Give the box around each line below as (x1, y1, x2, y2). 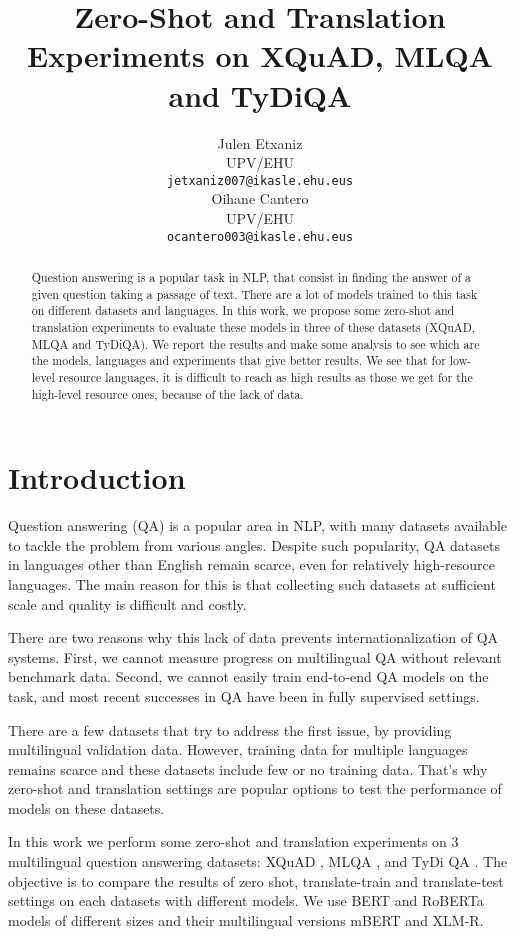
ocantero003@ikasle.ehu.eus (166, 229, 354, 244)
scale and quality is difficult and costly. (8, 593, 247, 614)
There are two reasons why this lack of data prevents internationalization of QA (8, 627, 499, 648)
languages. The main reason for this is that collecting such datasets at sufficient (8, 573, 496, 594)
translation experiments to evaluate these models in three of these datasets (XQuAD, (31, 318, 476, 335)
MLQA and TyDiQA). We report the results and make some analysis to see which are (31, 335, 480, 352)
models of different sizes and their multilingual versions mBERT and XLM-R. (8, 909, 484, 930)
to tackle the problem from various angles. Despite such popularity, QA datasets (8, 534, 500, 555)
